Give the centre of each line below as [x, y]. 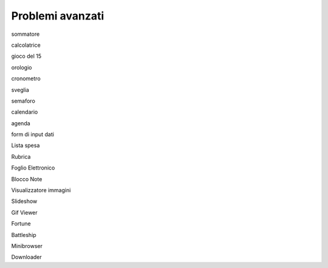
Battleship [24, 235]
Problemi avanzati [58, 16]
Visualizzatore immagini [41, 190]
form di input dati [33, 134]
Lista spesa [26, 145]
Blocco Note [27, 179]
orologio [22, 67]
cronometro [26, 78]
